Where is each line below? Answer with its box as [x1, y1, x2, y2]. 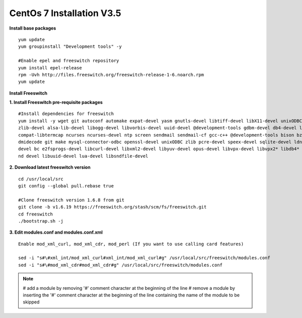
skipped [23, 299, 40, 305]
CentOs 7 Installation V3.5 [9, 8, 121, 19]
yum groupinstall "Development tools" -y [18, 44, 122, 50]
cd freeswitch [18, 211, 53, 217]
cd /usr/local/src [18, 176, 64, 182]
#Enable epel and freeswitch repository [18, 58, 119, 64]
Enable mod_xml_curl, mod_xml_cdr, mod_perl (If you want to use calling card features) [18, 241, 244, 247]
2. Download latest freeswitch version [9, 164, 91, 170]
